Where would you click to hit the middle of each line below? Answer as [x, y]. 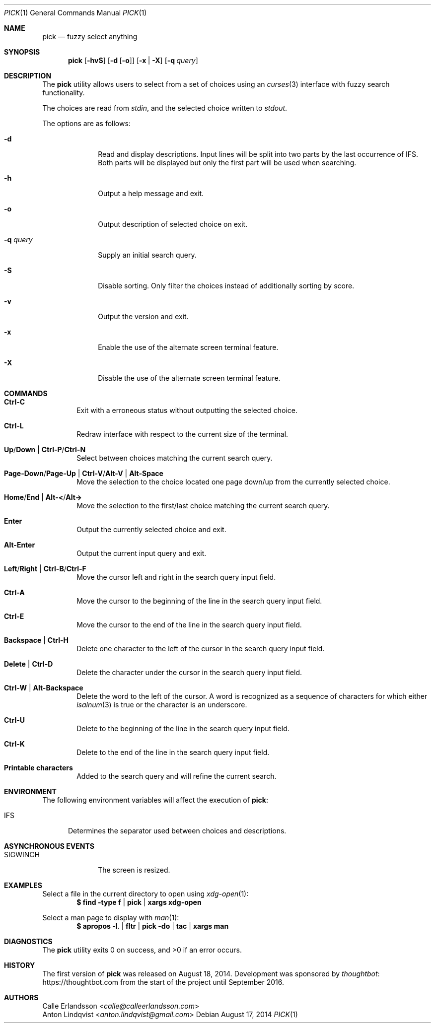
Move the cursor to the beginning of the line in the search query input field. [199, 601]
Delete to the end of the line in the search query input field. [173, 752]
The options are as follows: [86, 123]
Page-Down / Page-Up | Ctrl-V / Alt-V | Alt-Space [84, 473]
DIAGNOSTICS [28, 941]
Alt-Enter [20, 545]
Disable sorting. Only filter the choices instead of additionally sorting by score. [226, 286]
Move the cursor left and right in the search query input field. [176, 577]
